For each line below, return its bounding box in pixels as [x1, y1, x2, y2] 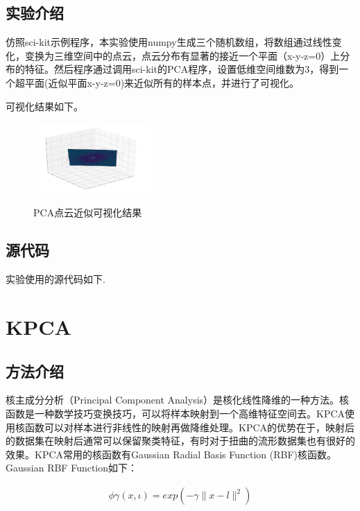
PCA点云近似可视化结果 [33, 205, 142, 220]
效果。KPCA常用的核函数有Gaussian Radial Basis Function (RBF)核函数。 [6, 447, 337, 461]
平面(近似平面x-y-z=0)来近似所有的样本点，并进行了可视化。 [24, 75, 300, 89]
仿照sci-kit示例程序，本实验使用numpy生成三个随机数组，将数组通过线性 [6, 35, 332, 49]
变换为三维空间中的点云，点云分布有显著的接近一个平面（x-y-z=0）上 [24, 48, 341, 62]
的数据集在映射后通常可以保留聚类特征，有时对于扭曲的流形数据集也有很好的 [6, 433, 355, 448]
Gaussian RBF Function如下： [6, 460, 138, 475]
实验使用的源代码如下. [6, 272, 105, 286]
